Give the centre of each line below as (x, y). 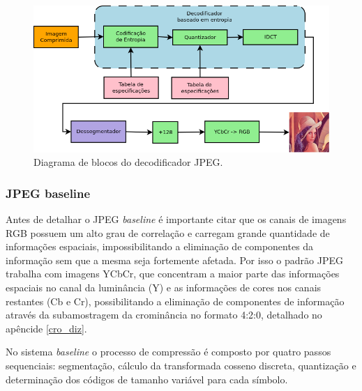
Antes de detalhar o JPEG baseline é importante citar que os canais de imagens (176, 219)
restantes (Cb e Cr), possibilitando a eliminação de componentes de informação (175, 301)
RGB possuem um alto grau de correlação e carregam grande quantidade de (168, 232)
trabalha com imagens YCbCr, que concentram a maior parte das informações (173, 274)
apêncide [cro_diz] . (46, 328)
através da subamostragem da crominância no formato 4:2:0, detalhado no (164, 315)
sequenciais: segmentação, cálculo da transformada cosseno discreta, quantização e (181, 365)
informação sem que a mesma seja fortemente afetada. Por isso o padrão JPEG (174, 260)
